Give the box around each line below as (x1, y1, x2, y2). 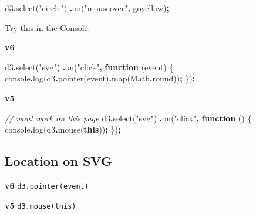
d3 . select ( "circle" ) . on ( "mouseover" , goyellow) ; (5, 2, 169, 13)
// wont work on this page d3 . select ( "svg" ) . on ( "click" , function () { (5, 111, 252, 124)
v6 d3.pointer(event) (5, 179, 89, 191)
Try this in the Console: (5, 21, 90, 33)
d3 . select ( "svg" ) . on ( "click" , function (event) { (5, 60, 174, 73)
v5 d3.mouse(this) (5, 199, 76, 211)
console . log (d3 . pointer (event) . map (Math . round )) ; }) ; (5, 72, 196, 84)
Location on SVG (5, 152, 112, 170)
